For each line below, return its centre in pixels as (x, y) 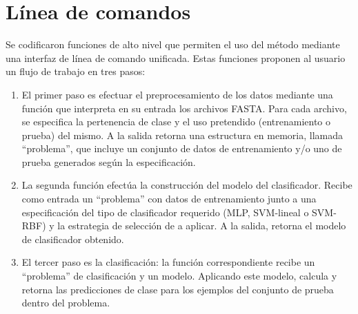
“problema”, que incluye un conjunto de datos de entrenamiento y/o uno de (182, 148)
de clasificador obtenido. (73, 239)
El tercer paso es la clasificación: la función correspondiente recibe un (168, 262)
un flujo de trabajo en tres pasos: (76, 71)
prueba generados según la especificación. (109, 161)
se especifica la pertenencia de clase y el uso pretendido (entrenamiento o (176, 122)
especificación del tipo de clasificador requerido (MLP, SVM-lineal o (165, 212)
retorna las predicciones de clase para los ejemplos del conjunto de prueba (178, 289)
